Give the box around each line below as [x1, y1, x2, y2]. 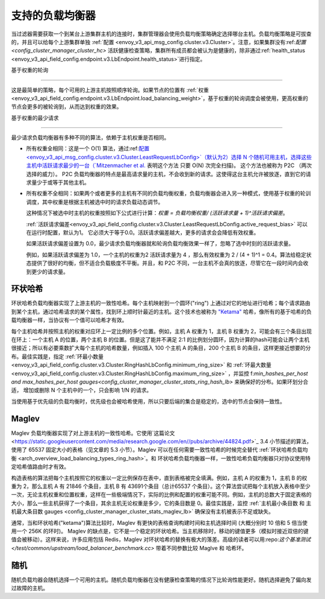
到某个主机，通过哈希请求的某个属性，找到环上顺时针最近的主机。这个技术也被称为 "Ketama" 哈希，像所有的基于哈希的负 [11, 308, 312, 315]
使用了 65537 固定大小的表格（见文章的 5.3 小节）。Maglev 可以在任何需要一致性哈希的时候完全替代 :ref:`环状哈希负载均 [11, 446, 308, 454]
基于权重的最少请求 [11, 114, 59, 121]
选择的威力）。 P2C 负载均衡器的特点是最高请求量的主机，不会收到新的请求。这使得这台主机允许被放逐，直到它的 [26, 170, 306, 177]
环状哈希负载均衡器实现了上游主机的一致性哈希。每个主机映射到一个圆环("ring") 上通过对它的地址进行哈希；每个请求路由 [11, 299, 311, 307]
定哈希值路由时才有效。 [11, 463, 69, 471]
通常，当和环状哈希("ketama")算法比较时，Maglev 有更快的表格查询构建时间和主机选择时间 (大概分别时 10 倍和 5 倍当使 [11, 519, 308, 526]
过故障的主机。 [11, 585, 48, 592]
